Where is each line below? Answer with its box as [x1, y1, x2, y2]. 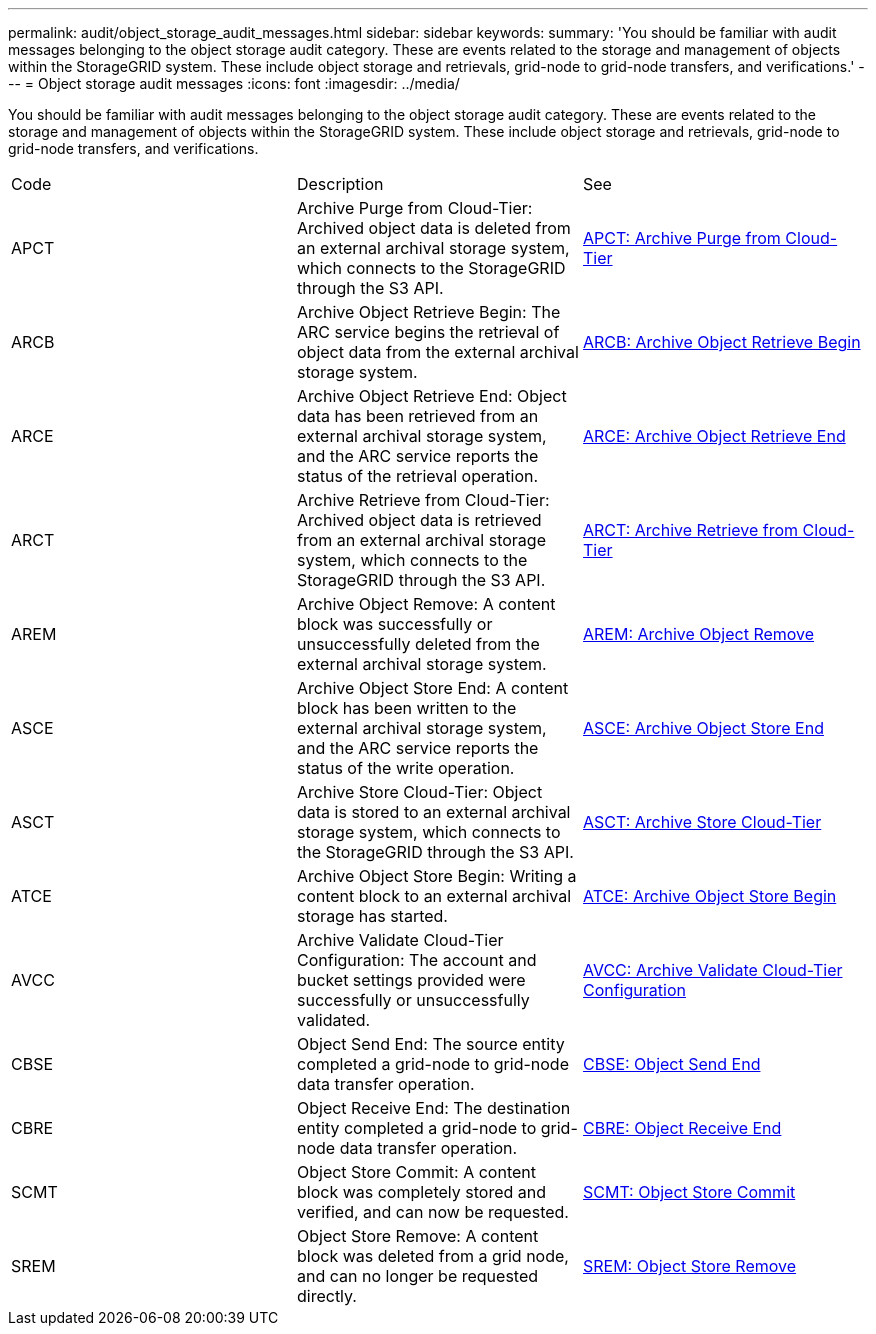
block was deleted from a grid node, [296, 1246, 569, 1266]
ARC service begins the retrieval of [296, 322, 560, 342]
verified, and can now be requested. [296, 1202, 569, 1222]
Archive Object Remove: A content [296, 594, 556, 614]
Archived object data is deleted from [296, 218, 571, 238]
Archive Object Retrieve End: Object [296, 386, 567, 406]
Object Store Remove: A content [296, 1226, 539, 1246]
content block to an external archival [296, 886, 572, 906]
